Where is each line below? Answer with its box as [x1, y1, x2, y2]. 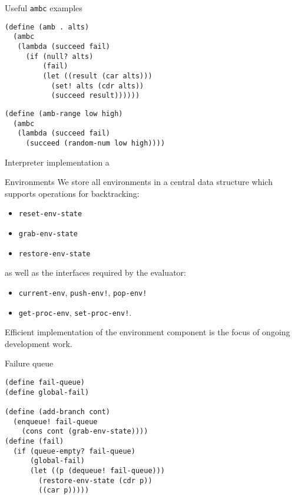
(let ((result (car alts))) [42, 71, 153, 80]
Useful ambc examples [5, 2, 82, 14]
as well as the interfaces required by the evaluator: [5, 266, 186, 279]
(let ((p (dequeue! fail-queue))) [29, 466, 165, 475]
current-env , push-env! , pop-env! [18, 286, 147, 298]
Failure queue [5, 357, 54, 369]
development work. [5, 337, 72, 349]
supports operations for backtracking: [5, 187, 140, 199]
